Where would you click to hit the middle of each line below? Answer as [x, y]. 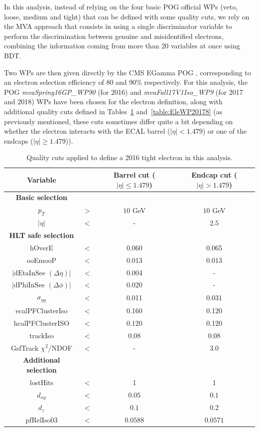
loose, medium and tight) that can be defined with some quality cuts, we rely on [127, 16]
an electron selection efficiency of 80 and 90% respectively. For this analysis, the [126, 82]
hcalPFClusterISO [42, 323]
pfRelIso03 [42, 420]
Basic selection [41, 197]
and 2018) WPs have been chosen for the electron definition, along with [113, 102]
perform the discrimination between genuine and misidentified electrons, [114, 36]
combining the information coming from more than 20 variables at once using [122, 46]
